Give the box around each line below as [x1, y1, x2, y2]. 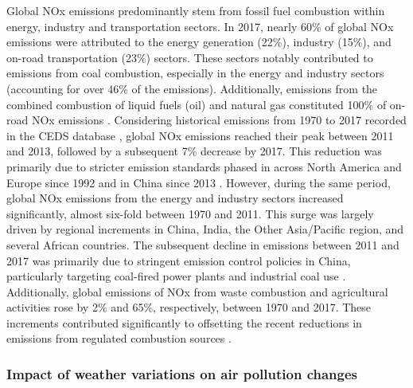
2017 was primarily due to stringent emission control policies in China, [6, 252, 351, 268]
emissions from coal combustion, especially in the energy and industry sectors [6, 65, 384, 81]
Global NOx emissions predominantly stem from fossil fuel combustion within [6, 2, 385, 18]
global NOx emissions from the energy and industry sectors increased [6, 190, 344, 206]
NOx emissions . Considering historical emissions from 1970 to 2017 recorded [31, 112, 407, 128]
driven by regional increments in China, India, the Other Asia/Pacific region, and [6, 221, 404, 237]
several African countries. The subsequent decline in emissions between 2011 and [6, 236, 399, 253]
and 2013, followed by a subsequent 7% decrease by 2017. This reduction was [6, 143, 382, 159]
